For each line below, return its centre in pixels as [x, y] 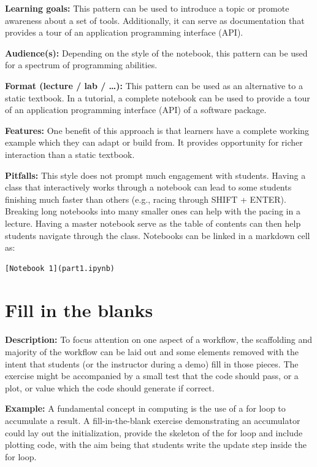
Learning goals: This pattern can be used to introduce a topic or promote [147, 8]
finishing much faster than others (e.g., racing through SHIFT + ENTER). [146, 199]
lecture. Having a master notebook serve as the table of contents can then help [153, 223]
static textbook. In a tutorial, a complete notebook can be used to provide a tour [158, 97]
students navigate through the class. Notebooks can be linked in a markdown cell [158, 235]
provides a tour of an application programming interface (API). [124, 32]
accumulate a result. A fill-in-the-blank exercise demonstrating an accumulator [153, 420]
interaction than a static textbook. [70, 154]
